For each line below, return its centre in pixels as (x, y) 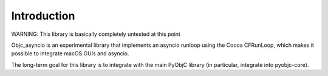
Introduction (43, 16)
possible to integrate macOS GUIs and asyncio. (70, 54)
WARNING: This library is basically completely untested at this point (96, 34)
